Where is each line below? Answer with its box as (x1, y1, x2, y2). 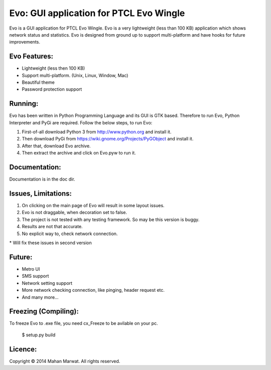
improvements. (9, 39, 40, 45)
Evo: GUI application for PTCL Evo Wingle (9, 8, 185, 19)
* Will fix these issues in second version (9, 240, 92, 246)
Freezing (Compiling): (9, 307, 79, 316)
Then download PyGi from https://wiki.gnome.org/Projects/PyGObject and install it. (22, 136, 194, 142)
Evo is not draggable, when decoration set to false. (22, 210, 127, 216)
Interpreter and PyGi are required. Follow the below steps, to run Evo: (9, 119, 153, 125)
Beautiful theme (22, 79, 55, 85)
